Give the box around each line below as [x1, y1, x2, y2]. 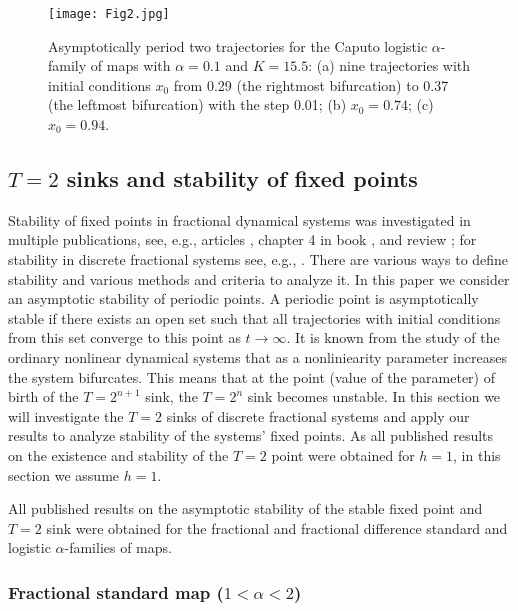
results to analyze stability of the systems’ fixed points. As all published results [8, 425, 494, 446]
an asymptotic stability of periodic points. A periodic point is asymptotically [8, 288, 479, 309]
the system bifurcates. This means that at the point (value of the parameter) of [8, 366, 495, 387]
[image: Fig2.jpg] [48, 7, 170, 21]
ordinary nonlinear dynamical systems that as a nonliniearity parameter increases [8, 346, 507, 367]
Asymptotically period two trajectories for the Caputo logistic [48, 35, 428, 56]
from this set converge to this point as [8, 327, 241, 348]
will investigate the [8, 405, 124, 426]
